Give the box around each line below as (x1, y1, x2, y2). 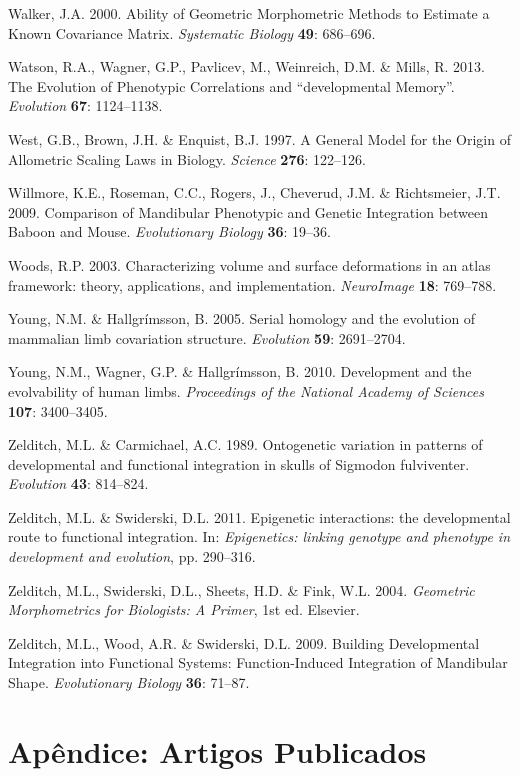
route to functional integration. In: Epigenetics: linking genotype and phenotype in (8, 526, 511, 547)
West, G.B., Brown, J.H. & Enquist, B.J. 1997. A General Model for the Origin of (8, 128, 511, 149)
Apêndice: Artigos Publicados (8, 730, 427, 771)
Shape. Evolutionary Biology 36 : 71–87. (8, 672, 250, 693)
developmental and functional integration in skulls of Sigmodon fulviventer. (8, 453, 470, 474)
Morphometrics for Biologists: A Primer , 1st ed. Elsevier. (8, 599, 360, 620)
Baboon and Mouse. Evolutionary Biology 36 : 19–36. (8, 221, 331, 242)
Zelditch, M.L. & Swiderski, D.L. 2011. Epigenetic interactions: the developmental (8, 506, 511, 527)
